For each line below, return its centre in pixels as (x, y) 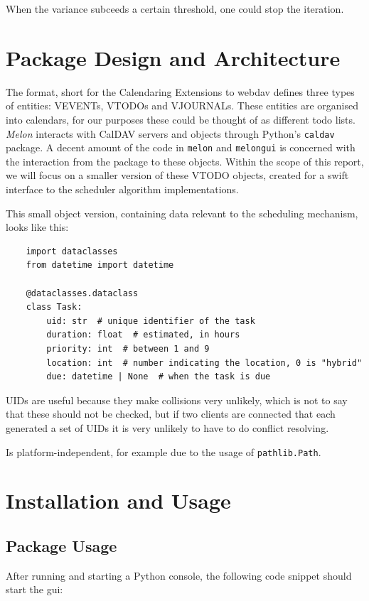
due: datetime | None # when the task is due (159, 377)
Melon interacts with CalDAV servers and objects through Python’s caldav (170, 133)
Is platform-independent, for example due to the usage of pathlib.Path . (164, 451)
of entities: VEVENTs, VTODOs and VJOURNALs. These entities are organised (182, 105)
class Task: (54, 307)
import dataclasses (72, 251)
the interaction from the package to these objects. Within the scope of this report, (185, 161)
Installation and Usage (118, 500)
